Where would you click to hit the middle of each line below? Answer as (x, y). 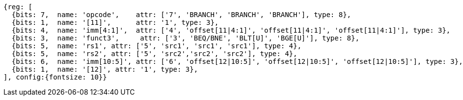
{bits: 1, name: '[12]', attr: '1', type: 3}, (105, 69)
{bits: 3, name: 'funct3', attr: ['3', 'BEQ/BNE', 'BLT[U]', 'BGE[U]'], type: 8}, (185, 38)
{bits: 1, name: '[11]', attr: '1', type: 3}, (115, 22)
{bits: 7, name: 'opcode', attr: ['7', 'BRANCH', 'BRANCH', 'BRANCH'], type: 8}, (181, 15)
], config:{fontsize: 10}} (55, 77)
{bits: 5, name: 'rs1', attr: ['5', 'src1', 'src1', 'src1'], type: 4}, (156, 46)
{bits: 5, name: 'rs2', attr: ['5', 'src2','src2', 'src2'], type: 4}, (154, 54)
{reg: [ (18, 7)
